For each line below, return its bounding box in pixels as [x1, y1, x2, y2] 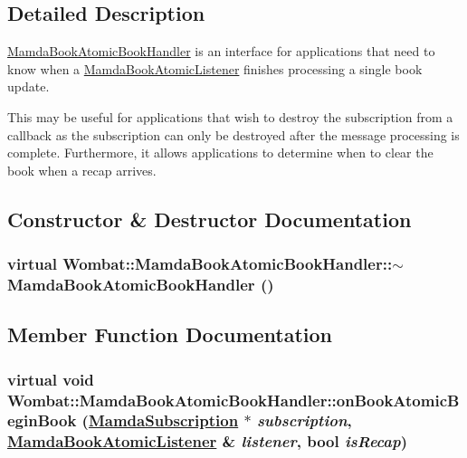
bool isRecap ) [307, 430, 408, 453]
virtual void [7, 367, 94, 390]
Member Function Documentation [7, 320, 333, 348]
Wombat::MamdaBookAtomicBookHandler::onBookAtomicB [7, 388, 460, 411]
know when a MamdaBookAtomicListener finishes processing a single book [7, 59, 423, 78]
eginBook [7, 409, 77, 432]
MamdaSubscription [88, 409, 239, 432]
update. [7, 77, 50, 96]
